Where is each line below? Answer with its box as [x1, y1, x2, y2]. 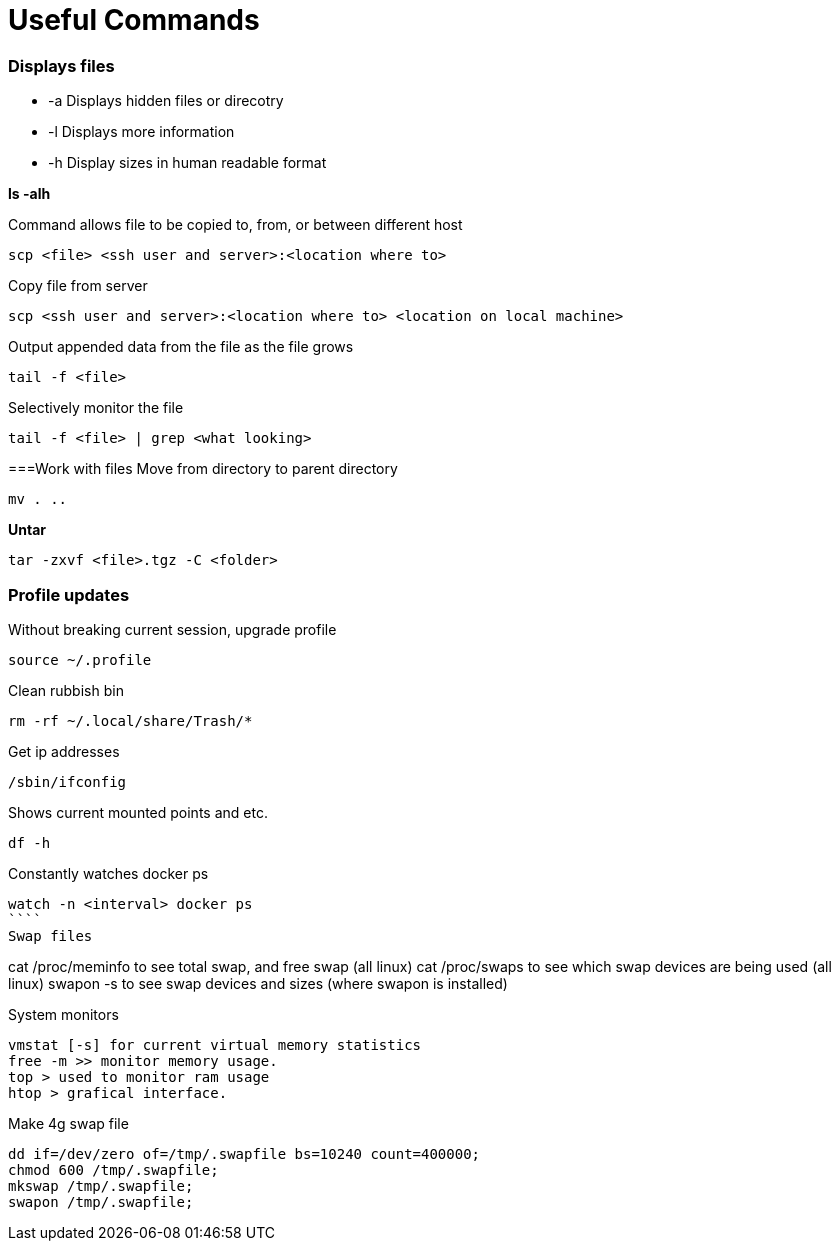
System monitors [8, 1005, 119, 1023]
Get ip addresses [8, 742, 120, 760]
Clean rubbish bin [8, 681, 124, 699]
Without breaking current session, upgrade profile [8, 620, 337, 638]
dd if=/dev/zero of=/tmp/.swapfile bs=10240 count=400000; [8, 1145, 481, 1162]
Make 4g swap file [8, 1114, 129, 1132]
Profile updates [8, 584, 130, 605]
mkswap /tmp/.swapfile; [8, 1177, 194, 1194]
